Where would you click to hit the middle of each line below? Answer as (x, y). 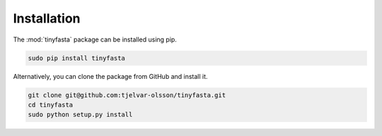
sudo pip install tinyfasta (76, 58)
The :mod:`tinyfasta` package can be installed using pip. (95, 39)
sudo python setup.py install (80, 115)
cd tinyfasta (51, 105)
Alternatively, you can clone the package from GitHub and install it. (110, 76)
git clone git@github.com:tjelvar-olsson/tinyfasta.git (127, 95)
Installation (47, 18)
